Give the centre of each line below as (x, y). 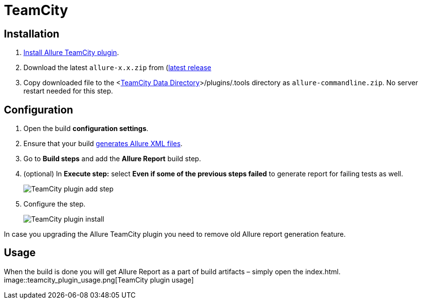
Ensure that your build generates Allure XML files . (103, 144)
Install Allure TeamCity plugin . (71, 53)
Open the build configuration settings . (86, 129)
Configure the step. (55, 204)
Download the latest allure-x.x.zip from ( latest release (117, 68)
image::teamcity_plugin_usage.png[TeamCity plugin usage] (99, 280)
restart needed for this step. (68, 91)
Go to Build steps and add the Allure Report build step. (112, 159)
